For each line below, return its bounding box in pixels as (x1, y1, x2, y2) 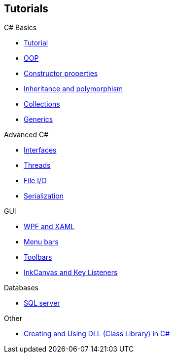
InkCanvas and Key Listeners (24, 268, 118, 277)
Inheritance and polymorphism (24, 84, 123, 93)
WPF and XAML (24, 222, 75, 231)
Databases (4, 283, 38, 292)
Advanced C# (4, 130, 48, 139)
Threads (24, 161, 51, 170)
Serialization (24, 192, 64, 200)
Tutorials (4, 2, 48, 15)
